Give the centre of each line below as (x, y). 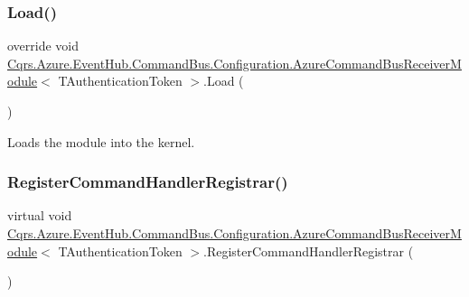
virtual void (40, 215)
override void (43, 46)
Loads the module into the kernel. (101, 141)
